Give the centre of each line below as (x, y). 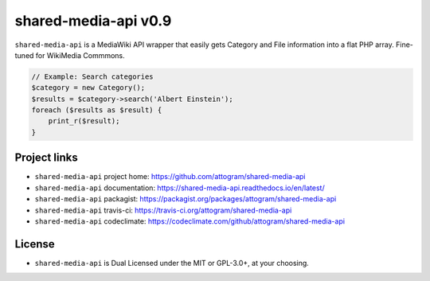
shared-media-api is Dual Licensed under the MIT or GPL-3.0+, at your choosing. (172, 263)
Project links (47, 158)
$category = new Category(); (88, 88)
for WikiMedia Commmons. (80, 55)
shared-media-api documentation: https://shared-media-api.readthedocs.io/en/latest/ (180, 188)
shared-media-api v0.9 (93, 21)
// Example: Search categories (93, 76)
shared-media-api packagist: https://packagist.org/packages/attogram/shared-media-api (186, 199)
